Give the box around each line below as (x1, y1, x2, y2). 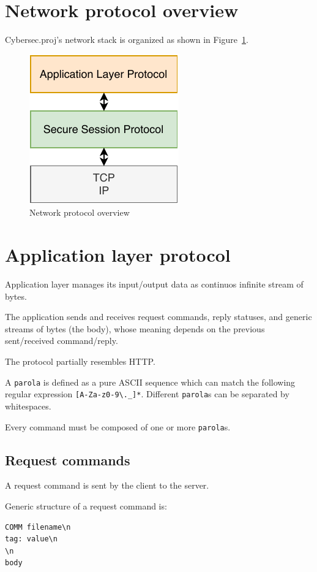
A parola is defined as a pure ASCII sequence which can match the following (5, 375, 296, 388)
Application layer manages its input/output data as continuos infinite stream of (5, 278, 304, 291)
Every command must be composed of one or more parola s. (5, 420, 231, 433)
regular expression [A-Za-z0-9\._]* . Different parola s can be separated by (5, 387, 289, 400)
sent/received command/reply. (5, 334, 118, 347)
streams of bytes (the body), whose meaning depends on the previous (5, 322, 265, 335)
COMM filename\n (5, 522, 71, 532)
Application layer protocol (5, 242, 231, 267)
